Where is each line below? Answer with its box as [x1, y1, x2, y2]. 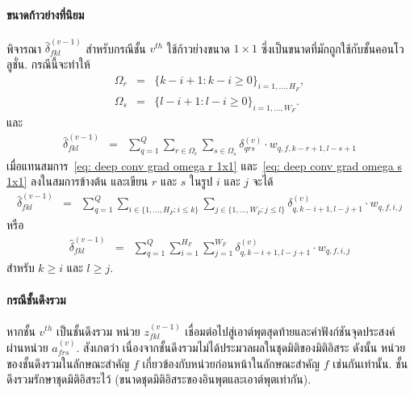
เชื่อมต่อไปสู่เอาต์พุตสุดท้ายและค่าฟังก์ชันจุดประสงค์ [185, 322, 395, 339]
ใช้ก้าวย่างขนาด [166, 40, 230, 57]
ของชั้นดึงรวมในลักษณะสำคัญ [6, 354, 130, 371]
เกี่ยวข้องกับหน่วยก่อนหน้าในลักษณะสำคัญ [142, 354, 320, 371]
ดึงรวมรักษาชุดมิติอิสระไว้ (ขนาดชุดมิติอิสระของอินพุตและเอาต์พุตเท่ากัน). [6, 371, 312, 388]
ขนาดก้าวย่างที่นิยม [6, 6, 85, 23]
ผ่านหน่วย [6, 338, 48, 355]
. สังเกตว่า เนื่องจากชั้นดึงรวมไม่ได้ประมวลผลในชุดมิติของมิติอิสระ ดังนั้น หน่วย [76, 338, 406, 355]
